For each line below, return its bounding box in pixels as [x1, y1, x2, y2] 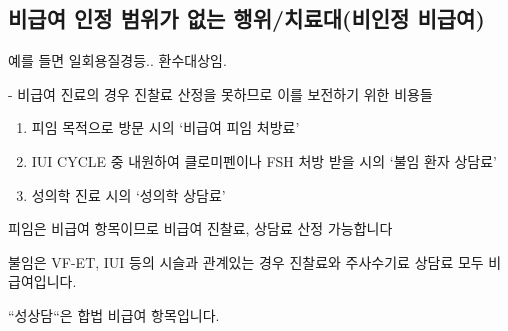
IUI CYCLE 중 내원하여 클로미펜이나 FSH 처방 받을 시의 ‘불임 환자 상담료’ [31, 150, 498, 171]
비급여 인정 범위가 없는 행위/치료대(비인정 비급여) [8, 3, 485, 34]
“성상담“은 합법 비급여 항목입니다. [8, 304, 220, 325]
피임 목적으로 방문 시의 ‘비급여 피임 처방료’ [31, 117, 300, 138]
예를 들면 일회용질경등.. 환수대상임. [8, 50, 227, 71]
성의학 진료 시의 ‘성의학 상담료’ [31, 184, 226, 205]
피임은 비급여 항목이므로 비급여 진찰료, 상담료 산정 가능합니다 [8, 218, 393, 239]
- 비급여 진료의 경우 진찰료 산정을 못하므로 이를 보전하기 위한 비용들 [8, 83, 433, 104]
